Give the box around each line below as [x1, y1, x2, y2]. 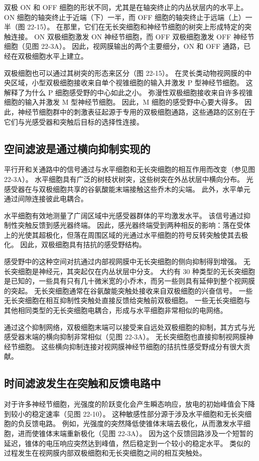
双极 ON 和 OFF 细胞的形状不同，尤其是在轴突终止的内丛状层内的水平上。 [4, 2, 248, 12]
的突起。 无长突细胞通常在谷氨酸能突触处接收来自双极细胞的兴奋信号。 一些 [4, 285, 253, 296]
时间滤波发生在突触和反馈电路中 [4, 375, 161, 391]
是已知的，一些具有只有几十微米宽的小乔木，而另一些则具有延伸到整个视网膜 [4, 276, 255, 286]
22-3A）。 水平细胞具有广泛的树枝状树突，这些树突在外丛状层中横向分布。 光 [4, 173, 254, 184]
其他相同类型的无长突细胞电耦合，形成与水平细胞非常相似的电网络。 [4, 305, 227, 315]
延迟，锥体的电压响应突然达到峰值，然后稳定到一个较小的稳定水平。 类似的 [4, 438, 251, 448]
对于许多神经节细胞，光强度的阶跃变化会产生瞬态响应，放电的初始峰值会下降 [4, 399, 255, 409]
